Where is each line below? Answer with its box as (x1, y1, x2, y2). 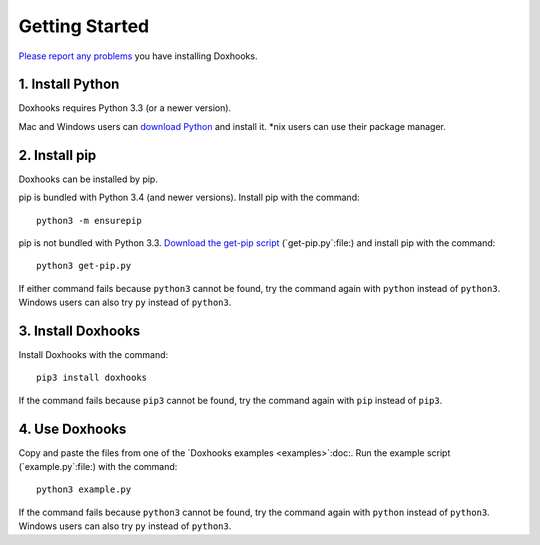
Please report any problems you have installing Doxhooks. (18, 50, 258, 62)
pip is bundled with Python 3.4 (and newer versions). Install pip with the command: (18, 191, 360, 204)
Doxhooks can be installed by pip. (18, 173, 159, 185)
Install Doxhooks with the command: (18, 349, 169, 360)
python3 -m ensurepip (36, 215, 142, 226)
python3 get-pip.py (36, 260, 132, 272)
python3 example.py (36, 484, 132, 495)
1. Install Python (18, 76, 120, 93)
